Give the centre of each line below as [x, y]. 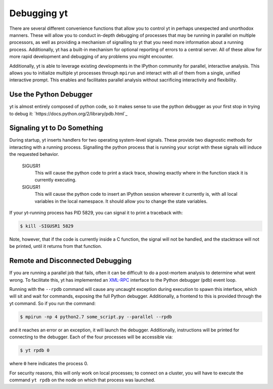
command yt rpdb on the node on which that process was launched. [82, 380]
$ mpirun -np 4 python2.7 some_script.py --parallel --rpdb [96, 317]
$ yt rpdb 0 [35, 351]
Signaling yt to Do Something [56, 128]
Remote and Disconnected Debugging [71, 261]
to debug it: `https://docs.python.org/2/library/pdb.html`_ [69, 113]
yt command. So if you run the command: [53, 303]
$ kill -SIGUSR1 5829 [47, 226]
